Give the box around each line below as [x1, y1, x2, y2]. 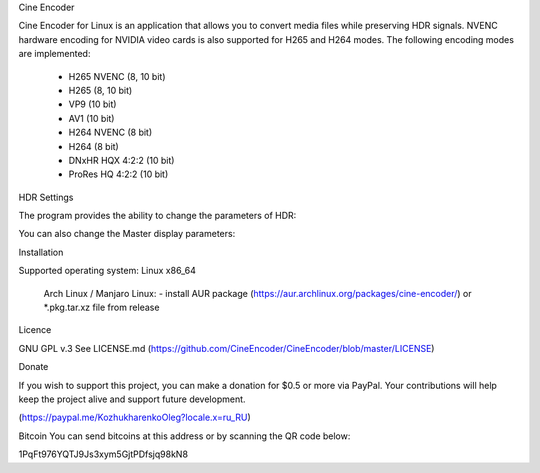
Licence [18, 324, 52, 336]
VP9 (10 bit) [68, 98, 117, 110]
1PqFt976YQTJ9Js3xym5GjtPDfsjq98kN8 [18, 448, 189, 460]
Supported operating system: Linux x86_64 [18, 265, 197, 277]
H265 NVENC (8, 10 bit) [68, 70, 166, 82]
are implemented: [18, 48, 91, 60]
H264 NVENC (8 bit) [68, 126, 153, 139]
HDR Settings [18, 191, 74, 203]
